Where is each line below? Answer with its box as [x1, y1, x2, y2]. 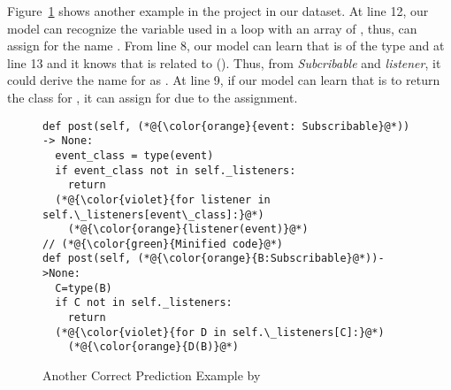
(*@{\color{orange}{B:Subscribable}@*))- [137, 252, 385, 265]
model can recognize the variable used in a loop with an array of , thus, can [7, 19, 417, 37]
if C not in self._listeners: [55, 296, 233, 310]
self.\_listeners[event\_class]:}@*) [42, 208, 264, 221]
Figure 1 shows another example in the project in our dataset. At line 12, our [7, 2, 429, 19]
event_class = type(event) [55, 149, 214, 162]
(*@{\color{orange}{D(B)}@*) [67, 340, 239, 354]
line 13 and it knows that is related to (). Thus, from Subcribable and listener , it [7, 53, 441, 72]
